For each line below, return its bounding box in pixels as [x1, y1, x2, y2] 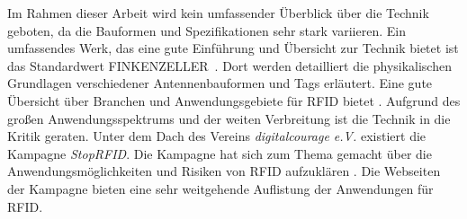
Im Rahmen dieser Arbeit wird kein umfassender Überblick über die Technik [7, 4, 429, 22]
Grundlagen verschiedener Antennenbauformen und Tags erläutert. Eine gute [7, 74, 433, 92]
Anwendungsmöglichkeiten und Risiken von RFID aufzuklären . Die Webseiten [7, 162, 441, 180]
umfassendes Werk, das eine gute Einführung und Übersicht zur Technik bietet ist [7, 39, 459, 57]
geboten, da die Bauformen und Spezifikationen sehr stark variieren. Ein [7, 21, 406, 39]
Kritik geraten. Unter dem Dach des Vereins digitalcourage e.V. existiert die [7, 127, 427, 145]
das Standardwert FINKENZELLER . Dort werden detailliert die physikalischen [7, 56, 452, 74]
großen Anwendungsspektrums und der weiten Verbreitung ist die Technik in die [7, 109, 451, 127]
